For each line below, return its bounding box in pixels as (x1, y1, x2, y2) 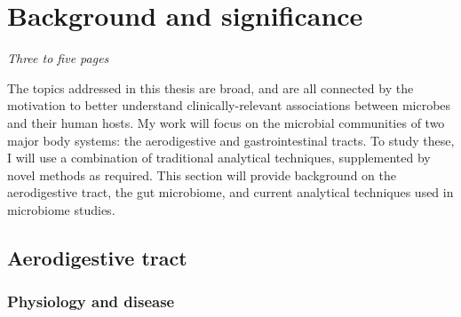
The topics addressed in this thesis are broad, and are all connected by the (7, 78, 414, 97)
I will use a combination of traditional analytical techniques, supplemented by (7, 148, 431, 167)
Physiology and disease (7, 290, 175, 313)
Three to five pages (7, 49, 109, 67)
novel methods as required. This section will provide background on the (7, 165, 396, 184)
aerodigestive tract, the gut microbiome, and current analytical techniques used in (7, 183, 454, 202)
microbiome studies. (7, 200, 115, 218)
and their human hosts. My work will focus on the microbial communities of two (7, 113, 445, 131)
